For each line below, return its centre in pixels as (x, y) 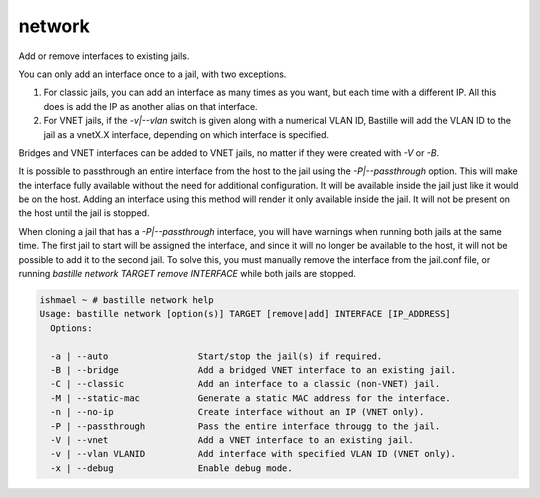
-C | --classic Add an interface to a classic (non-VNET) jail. (245, 384)
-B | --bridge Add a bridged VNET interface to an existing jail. (253, 369)
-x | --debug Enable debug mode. (172, 468)
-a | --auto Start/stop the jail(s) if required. (216, 356)
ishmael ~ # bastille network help (126, 300)
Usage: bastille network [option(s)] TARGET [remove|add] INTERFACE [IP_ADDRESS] (245, 314)
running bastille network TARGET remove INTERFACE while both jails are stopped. (187, 274)
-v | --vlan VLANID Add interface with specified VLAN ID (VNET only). (253, 454)
